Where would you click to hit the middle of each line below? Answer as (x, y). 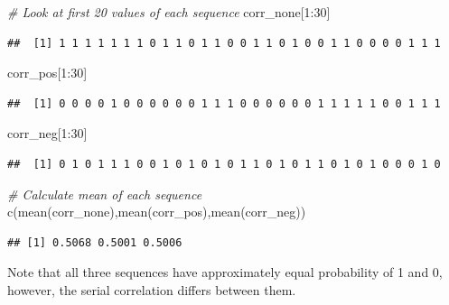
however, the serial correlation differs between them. (152, 289)
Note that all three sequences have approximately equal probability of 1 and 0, (225, 272)
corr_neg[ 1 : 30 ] (47, 133)
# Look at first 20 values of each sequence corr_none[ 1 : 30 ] (169, 12)
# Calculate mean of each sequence (105, 194)
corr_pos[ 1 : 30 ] (47, 73)
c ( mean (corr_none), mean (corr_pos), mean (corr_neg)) (157, 212)
